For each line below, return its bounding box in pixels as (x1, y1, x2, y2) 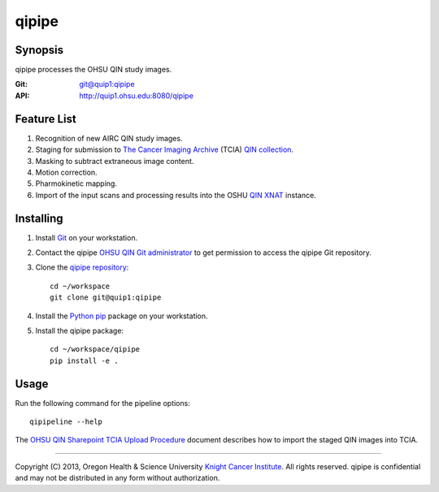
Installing (15, 211, 64, 225)
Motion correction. (35, 167, 98, 177)
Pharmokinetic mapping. (35, 179, 118, 188)
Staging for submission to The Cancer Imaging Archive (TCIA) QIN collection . (35, 145, 294, 154)
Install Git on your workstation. (35, 232, 138, 243)
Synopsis (15, 43, 64, 57)
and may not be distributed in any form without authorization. (15, 473, 220, 483)
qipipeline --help (29, 417, 103, 426)
